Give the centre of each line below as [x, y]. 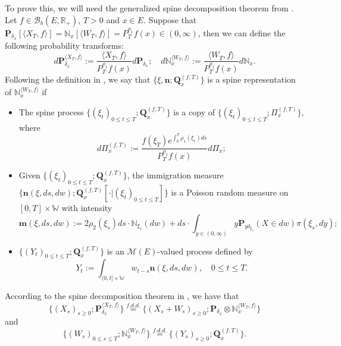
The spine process [51, 111]
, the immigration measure [175, 175]
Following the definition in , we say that [78, 79]
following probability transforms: [64, 45]
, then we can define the [242, 32]
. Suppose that [170, 19]
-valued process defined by [205, 251]
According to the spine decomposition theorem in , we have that [122, 296]
